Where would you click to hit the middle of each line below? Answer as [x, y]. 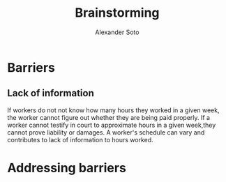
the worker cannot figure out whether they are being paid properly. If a [109, 117]
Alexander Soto [117, 32]
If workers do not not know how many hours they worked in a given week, [113, 110]
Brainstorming [117, 13]
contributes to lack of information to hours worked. [80, 139]
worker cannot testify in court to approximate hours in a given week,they [112, 125]
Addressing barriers [67, 168]
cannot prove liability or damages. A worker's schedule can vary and [106, 132]
